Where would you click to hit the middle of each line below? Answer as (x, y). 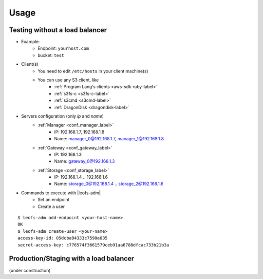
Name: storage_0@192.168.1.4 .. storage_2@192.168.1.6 (109, 184)
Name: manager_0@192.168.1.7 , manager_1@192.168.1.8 (109, 139)
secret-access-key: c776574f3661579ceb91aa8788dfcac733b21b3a (94, 245)
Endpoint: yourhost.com (63, 48)
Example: (30, 42)
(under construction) (30, 270)
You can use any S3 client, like (68, 80)
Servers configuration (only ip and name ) (63, 116)
